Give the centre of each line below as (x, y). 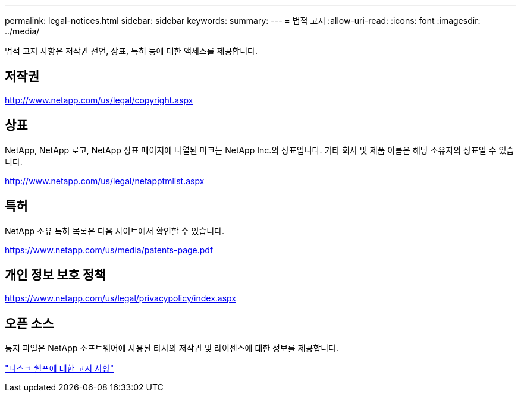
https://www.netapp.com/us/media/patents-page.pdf (109, 250)
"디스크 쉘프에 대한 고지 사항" (59, 368)
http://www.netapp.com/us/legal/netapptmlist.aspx (105, 181)
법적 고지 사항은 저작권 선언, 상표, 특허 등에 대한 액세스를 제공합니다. (131, 51)
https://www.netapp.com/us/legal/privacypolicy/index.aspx (120, 298)
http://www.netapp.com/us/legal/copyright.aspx (99, 100)
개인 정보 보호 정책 (55, 275)
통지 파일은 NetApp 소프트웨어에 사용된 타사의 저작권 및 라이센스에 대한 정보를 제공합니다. (172, 348)
